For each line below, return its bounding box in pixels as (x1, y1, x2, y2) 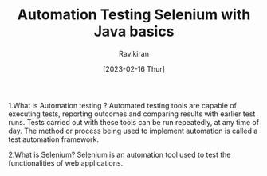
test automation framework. (8, 134, 100, 144)
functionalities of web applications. (8, 158, 124, 168)
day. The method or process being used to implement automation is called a (8, 126, 258, 135)
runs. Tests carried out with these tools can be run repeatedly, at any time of (8, 117, 260, 127)
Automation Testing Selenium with (17, 6, 251, 24)
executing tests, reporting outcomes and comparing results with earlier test (8, 109, 256, 119)
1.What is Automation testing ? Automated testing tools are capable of (8, 100, 238, 110)
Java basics (93, 22, 175, 41)
